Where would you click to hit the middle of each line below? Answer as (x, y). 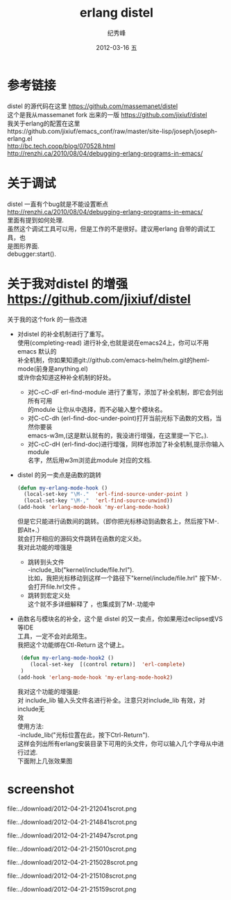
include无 (31, 709)
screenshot (41, 789)
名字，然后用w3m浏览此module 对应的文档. (89, 460)
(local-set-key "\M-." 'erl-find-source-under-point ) (106, 494)
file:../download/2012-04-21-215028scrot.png (72, 862)
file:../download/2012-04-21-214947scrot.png (72, 835)
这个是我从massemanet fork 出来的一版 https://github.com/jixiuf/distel (107, 114)
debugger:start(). (32, 254)
